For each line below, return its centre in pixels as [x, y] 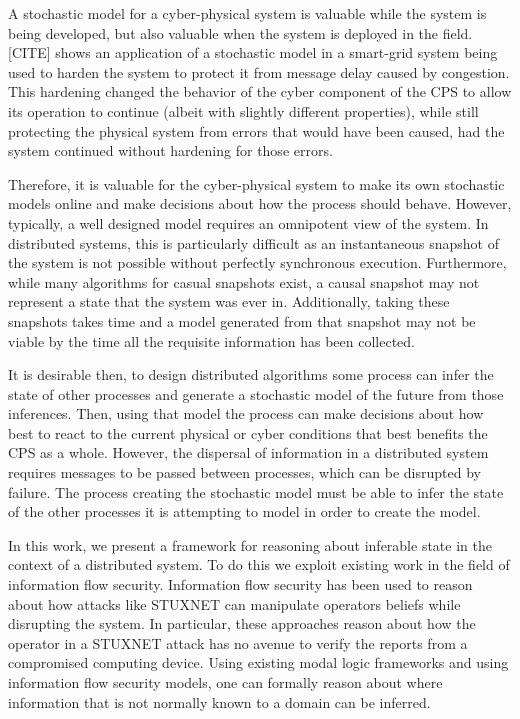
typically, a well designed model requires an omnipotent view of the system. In [248, 222]
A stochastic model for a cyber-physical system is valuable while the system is [247, 13]
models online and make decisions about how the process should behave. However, [260, 203]
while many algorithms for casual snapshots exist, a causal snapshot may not [244, 281]
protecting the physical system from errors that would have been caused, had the [256, 130]
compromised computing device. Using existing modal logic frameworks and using [258, 662]
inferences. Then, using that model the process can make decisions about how [246, 413]
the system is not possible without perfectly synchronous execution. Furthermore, [257, 262]
